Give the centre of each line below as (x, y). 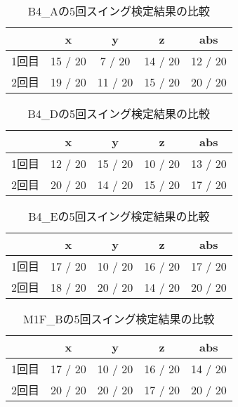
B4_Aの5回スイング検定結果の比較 (119, 11)
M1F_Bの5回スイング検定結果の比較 (119, 319)
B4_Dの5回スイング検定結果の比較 (119, 114)
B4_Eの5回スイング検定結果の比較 (119, 216)
